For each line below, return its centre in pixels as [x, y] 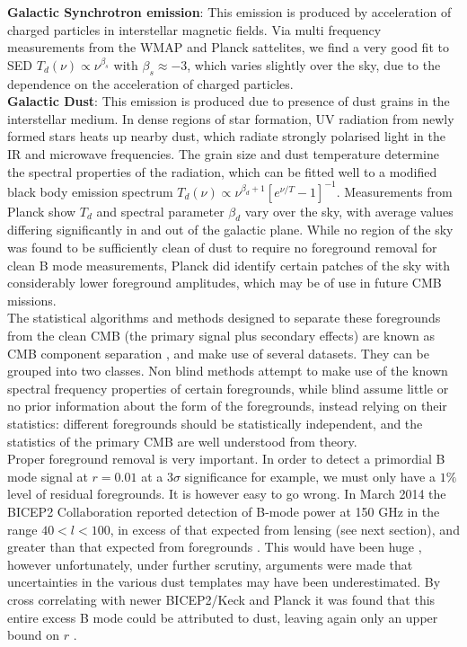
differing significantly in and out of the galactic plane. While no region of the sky [230, 230]
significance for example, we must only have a [310, 476]
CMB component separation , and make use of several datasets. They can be [219, 353]
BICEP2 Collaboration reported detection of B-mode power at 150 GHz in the [224, 511]
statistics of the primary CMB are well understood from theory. [182, 441]
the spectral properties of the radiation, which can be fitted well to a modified [222, 171]
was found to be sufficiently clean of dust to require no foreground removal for [222, 248]
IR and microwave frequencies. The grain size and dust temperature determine [223, 153]
